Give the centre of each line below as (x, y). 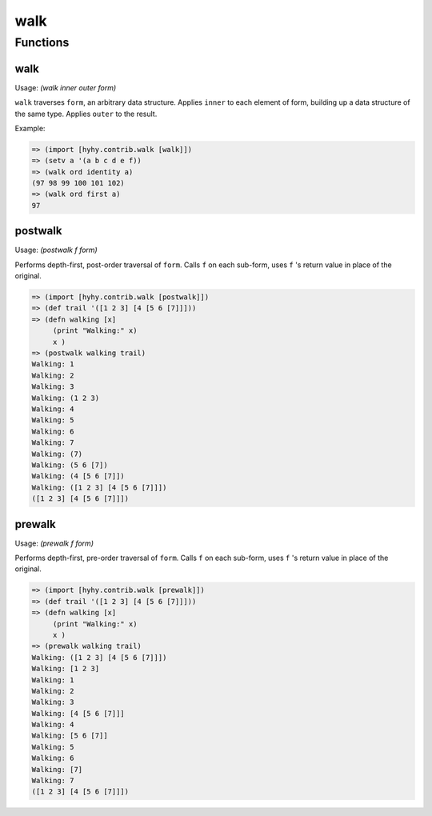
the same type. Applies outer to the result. (86, 114)
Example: (30, 128)
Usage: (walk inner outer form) (66, 87)
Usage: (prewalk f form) (54, 543)
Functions (42, 42)
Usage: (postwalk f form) (56, 250)
